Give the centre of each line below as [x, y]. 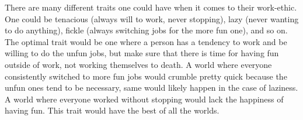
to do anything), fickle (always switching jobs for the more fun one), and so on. [146, 30]
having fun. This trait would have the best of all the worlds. [112, 110]
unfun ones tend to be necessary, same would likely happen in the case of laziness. [151, 88]
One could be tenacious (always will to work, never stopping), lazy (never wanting [152, 18]
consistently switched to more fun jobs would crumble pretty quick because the [146, 76]
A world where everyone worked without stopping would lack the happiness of [144, 99]
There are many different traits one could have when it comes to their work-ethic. [151, 7]
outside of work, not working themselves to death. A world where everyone [138, 64]
